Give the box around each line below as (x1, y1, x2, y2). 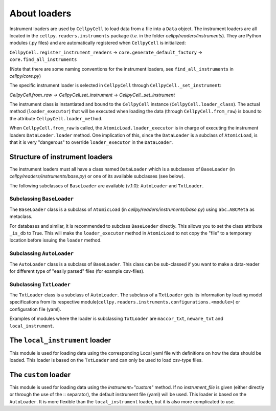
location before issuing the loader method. (9, 237, 102, 243)
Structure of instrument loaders (9, 153, 113, 161)
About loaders (9, 8, 72, 19)
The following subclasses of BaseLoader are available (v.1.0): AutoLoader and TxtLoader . (9, 182, 204, 189)
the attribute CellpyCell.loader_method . (9, 115, 103, 121)
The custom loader (9, 370, 71, 379)
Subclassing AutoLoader (9, 250, 74, 257)
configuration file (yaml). (9, 306, 61, 312)
